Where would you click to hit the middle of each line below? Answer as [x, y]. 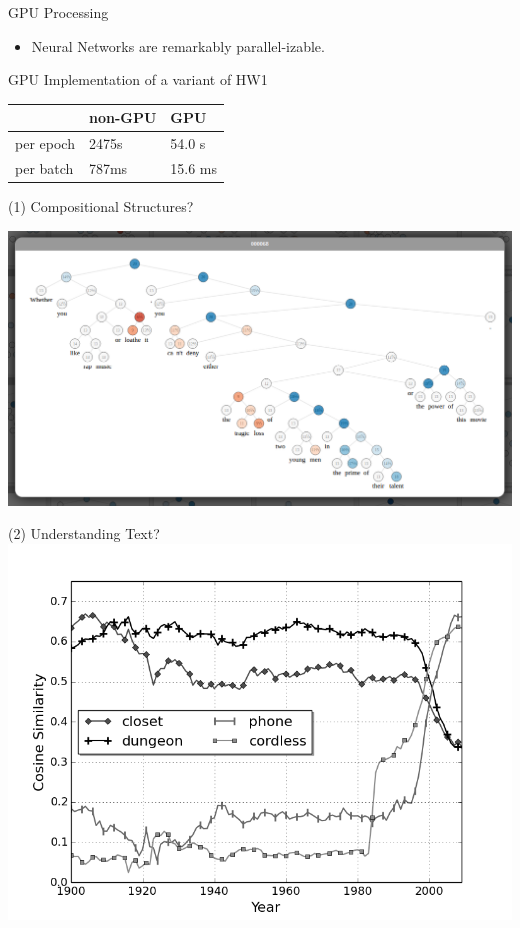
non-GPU [122, 117]
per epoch [45, 143]
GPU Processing [58, 12]
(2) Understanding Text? [84, 533]
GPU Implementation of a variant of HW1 [138, 79]
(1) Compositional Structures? [101, 206]
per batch [44, 167]
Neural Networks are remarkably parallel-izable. [178, 45]
